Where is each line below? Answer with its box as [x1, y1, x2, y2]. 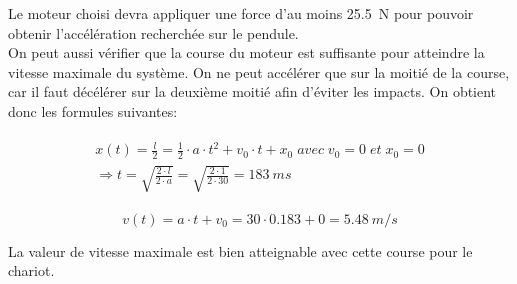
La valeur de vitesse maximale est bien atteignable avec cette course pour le [8, 240, 473, 261]
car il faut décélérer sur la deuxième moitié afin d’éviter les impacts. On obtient [8, 81, 497, 102]
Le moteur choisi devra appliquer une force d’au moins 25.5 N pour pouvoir [8, 3, 474, 23]
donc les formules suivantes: [8, 100, 178, 121]
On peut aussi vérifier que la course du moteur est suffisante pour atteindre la [8, 42, 485, 63]
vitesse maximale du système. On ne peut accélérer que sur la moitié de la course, [8, 61, 510, 82]
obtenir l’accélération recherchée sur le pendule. [8, 22, 299, 43]
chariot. [8, 260, 55, 281]
